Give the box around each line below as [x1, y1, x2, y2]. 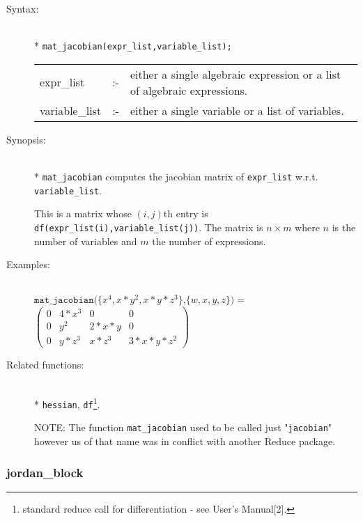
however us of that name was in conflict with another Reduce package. [34, 434, 336, 449]
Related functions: [6, 357, 84, 371]
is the [332, 219, 356, 234]
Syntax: [6, 1, 39, 15]
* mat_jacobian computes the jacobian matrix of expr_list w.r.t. [34, 169, 318, 184]
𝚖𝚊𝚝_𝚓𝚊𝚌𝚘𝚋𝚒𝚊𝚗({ [34, 295, 102, 306]
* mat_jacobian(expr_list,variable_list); [34, 38, 232, 53]
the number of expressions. [152, 233, 266, 248]
